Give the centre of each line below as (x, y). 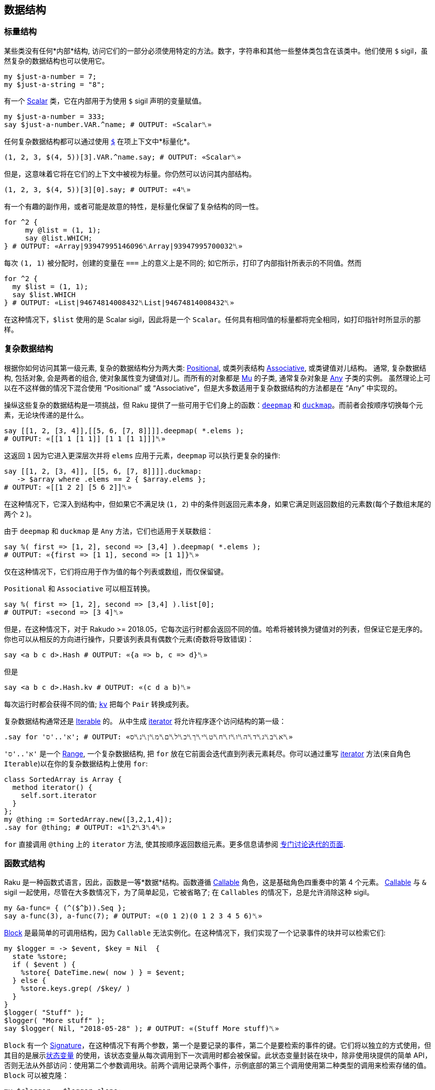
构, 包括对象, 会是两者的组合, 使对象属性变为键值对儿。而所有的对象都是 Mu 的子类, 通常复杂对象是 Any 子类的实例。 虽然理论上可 (217, 378)
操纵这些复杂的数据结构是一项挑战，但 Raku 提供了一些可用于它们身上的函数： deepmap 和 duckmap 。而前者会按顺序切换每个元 (214, 405)
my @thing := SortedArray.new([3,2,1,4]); (88, 819)
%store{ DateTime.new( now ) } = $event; (103, 973)
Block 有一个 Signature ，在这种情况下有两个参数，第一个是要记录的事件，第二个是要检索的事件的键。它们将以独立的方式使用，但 (218, 1045)
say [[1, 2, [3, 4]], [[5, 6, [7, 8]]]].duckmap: (103, 471)
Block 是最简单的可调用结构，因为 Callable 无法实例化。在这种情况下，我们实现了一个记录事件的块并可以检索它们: (195, 933)
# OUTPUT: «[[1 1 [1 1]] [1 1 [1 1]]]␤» (85, 438)
